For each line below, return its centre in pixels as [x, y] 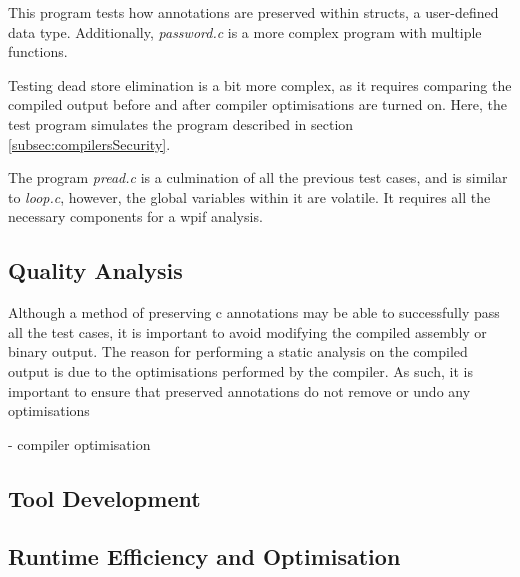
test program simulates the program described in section [181, 123]
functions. [38, 51]
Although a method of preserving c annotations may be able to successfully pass [254, 312]
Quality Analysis [95, 270]
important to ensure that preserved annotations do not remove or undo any [239, 390]
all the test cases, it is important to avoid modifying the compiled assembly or [247, 331]
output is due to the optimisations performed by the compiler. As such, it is [240, 370]
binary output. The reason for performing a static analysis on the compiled [238, 351]
